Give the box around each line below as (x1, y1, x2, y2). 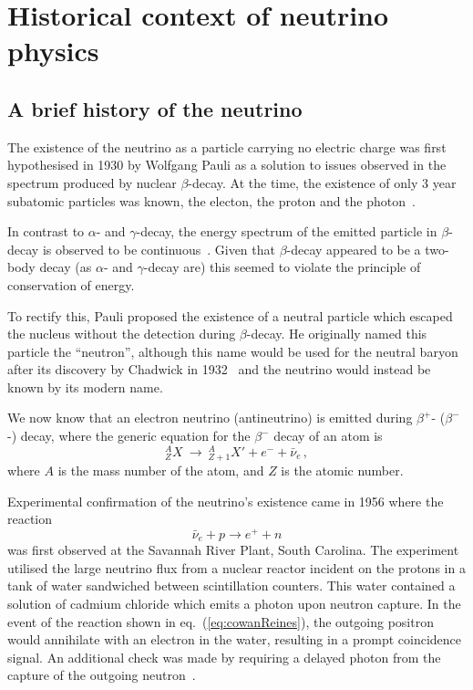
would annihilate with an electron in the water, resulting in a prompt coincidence (7, 630, 462, 649)
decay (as (39, 257, 92, 277)
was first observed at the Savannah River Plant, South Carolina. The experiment (7, 540, 459, 559)
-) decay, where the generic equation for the (7, 426, 251, 445)
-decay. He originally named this (246, 324, 427, 343)
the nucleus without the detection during (7, 324, 236, 343)
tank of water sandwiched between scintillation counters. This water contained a (7, 576, 456, 595)
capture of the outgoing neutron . (7, 665, 196, 685)
